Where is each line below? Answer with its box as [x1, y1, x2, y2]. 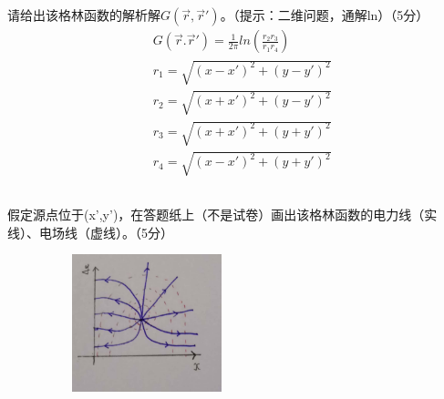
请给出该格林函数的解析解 [7, 5, 160, 25]
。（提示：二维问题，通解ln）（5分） [220, 5, 429, 25]
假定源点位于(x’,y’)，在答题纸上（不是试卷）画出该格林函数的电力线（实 [7, 205, 438, 224]
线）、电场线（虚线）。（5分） [7, 222, 173, 241]
